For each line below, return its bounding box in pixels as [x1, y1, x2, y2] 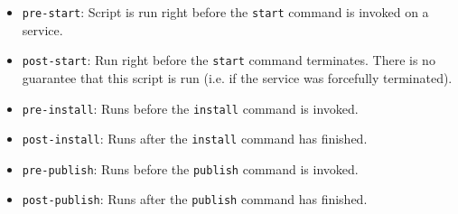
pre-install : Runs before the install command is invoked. [22, 98, 359, 117]
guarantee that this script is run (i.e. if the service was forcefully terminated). [22, 68, 453, 87]
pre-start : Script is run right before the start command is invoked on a [22, 3, 429, 21]
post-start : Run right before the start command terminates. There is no [22, 51, 435, 70]
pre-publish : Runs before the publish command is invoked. [22, 159, 359, 178]
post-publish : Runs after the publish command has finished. [22, 190, 368, 209]
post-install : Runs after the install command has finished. [22, 129, 368, 148]
